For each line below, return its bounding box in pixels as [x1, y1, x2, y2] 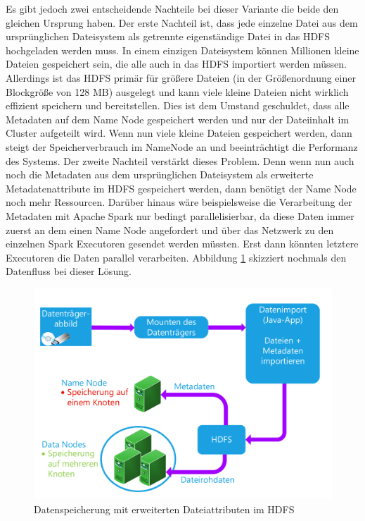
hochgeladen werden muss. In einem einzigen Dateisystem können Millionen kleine [6, 42, 359, 57]
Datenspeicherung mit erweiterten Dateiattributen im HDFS [34, 501, 295, 516]
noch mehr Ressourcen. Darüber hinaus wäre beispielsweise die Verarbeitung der [6, 195, 352, 209]
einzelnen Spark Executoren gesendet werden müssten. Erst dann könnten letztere [6, 236, 359, 251]
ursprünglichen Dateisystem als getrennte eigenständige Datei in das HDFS [6, 29, 331, 44]
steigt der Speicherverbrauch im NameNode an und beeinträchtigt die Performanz [6, 139, 358, 154]
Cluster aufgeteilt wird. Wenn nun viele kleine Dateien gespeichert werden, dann [6, 125, 352, 140]
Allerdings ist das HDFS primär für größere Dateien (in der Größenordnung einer [6, 70, 356, 85]
